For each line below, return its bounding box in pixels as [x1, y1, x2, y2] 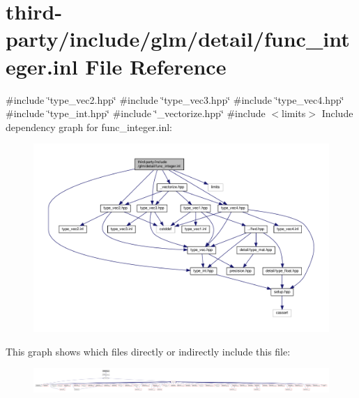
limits [282, 106, 306, 121]
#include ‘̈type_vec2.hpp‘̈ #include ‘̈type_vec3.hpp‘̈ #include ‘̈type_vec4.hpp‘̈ [6, 92, 344, 107]
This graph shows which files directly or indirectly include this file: [6, 344, 291, 358]
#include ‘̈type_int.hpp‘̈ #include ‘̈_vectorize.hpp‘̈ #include [6, 106, 266, 121]
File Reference [85, 52, 227, 80]
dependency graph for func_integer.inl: [6, 119, 172, 134]
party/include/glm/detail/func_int [6, 24, 350, 53]
